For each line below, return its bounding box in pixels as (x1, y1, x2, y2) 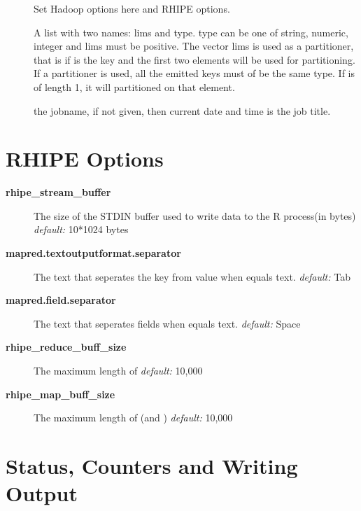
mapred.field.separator (6, 293, 116, 307)
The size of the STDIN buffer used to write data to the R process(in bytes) (34, 208, 356, 223)
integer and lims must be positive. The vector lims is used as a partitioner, (34, 38, 354, 53)
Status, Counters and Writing (6, 451, 298, 479)
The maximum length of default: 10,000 (34, 363, 203, 378)
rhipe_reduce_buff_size (6, 339, 127, 354)
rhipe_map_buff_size (6, 386, 115, 401)
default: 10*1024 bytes (34, 222, 129, 237)
